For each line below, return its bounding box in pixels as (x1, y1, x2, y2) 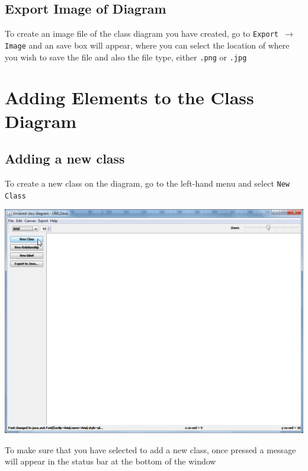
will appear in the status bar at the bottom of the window (5, 455, 216, 467)
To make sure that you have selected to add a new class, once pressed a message (5, 443, 296, 456)
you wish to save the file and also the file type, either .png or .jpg (5, 50, 247, 63)
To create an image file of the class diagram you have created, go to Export (5, 27, 278, 40)
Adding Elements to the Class (5, 85, 254, 110)
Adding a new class (5, 149, 125, 168)
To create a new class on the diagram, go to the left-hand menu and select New (5, 177, 290, 189)
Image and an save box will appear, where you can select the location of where (5, 39, 290, 51)
